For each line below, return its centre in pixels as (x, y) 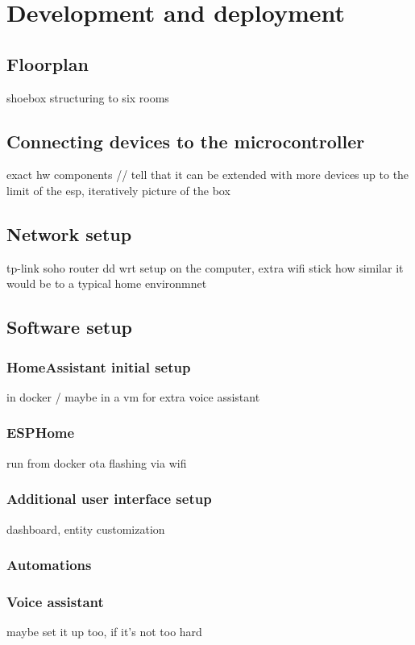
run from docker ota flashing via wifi (97, 462)
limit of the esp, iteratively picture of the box (118, 190)
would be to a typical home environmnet (107, 283)
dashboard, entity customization (86, 528)
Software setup (69, 327)
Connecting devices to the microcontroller (186, 141)
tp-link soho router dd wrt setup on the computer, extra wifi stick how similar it (205, 267)
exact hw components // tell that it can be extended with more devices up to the (208, 175)
